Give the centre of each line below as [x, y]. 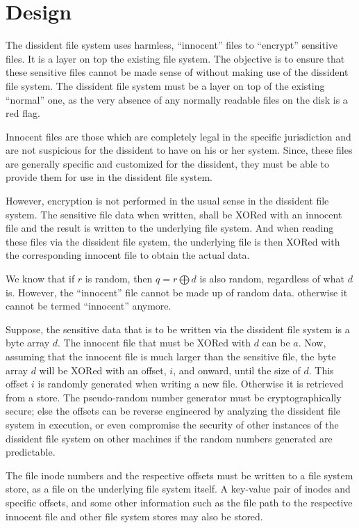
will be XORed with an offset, [103, 370]
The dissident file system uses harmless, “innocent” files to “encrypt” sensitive [172, 45]
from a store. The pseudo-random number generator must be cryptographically [174, 397]
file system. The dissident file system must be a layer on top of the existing [165, 85]
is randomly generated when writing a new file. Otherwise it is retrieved [191, 384]
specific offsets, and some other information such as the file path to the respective [179, 502]
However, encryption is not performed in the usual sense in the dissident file [167, 201]
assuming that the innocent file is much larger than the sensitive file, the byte [171, 356]
